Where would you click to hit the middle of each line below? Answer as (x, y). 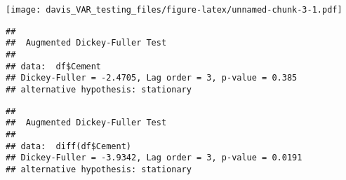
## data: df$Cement (54, 66)
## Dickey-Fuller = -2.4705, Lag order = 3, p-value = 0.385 (152, 78)
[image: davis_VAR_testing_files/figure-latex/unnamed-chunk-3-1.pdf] (174, 10)
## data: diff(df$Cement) (68, 146)
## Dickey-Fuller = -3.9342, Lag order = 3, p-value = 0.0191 (154, 158)
